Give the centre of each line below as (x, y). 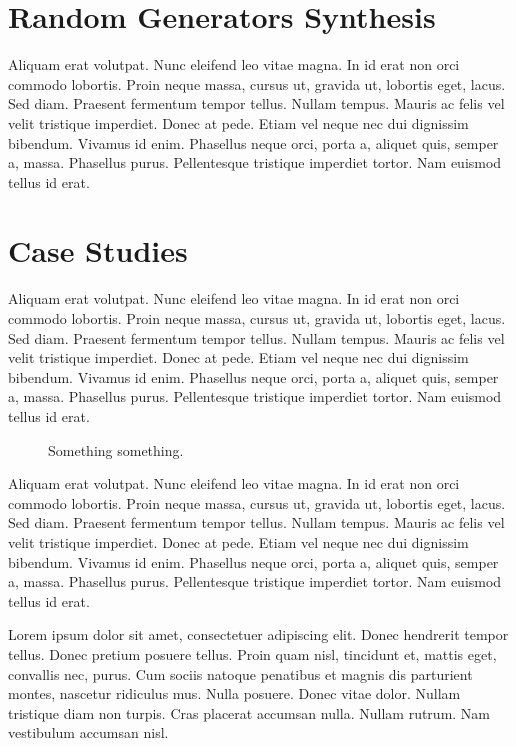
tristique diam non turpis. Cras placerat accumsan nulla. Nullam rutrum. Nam (249, 712)
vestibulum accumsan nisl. (88, 732)
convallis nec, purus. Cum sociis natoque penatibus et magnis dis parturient (240, 673)
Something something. (116, 449)
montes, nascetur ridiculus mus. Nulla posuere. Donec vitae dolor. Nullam (234, 693)
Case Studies (98, 250)
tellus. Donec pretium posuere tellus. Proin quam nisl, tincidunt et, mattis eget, (252, 653)
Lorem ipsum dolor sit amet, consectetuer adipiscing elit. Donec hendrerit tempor (258, 634)
